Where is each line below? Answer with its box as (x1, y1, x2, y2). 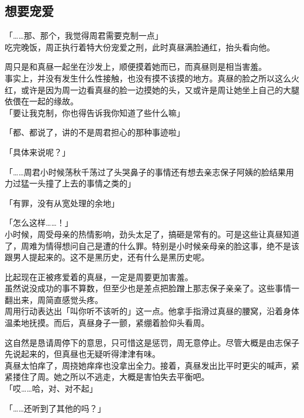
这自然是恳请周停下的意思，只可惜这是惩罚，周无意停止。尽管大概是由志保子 (5, 336, 299, 348)
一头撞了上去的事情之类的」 (29, 177, 136, 189)
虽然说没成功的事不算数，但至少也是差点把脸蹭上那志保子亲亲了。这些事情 (5, 282, 291, 294)
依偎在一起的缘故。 (5, 95, 78, 107)
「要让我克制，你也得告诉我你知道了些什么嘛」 (5, 106, 185, 118)
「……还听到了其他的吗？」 (5, 402, 106, 414)
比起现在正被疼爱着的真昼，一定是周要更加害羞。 (5, 270, 193, 283)
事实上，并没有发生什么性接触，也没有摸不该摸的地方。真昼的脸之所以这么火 (5, 72, 299, 84)
